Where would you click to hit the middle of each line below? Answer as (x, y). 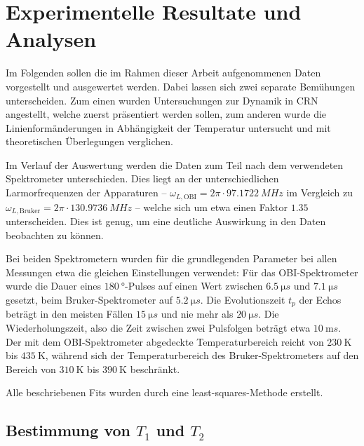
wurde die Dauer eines (54, 286)
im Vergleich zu (320, 192)
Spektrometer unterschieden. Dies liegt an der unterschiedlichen (142, 178)
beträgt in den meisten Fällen (69, 314)
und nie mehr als (197, 314)
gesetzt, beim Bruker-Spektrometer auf (89, 299)
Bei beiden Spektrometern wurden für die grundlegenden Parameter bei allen (171, 258)
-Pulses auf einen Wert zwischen (194, 286)
